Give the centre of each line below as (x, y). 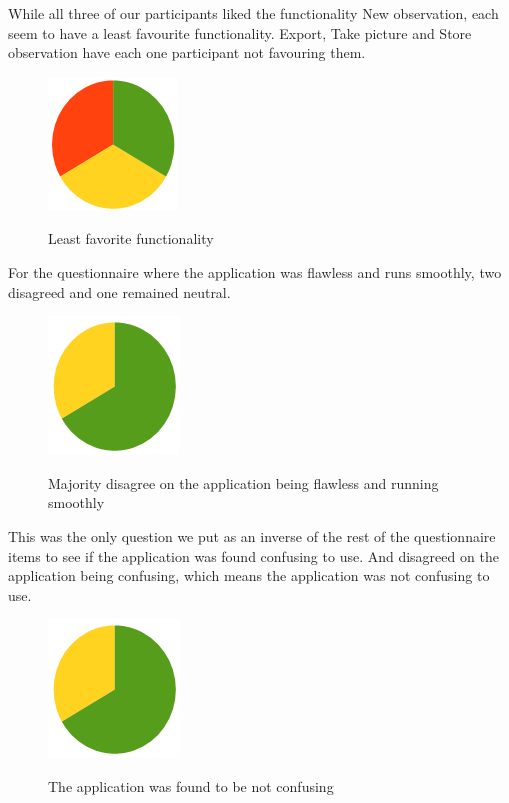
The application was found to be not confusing (191, 785)
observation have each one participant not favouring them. (187, 52)
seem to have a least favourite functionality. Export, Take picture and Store (240, 32)
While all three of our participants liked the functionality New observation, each (253, 13)
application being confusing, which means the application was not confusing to (249, 575)
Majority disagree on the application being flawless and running (243, 482)
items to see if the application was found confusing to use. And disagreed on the (253, 555)
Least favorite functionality (131, 238)
